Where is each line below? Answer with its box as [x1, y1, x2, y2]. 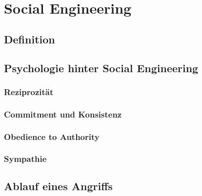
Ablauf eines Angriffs [4, 178, 113, 193]
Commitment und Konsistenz [4, 108, 122, 120]
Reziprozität [4, 85, 54, 98]
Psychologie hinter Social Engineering [4, 60, 199, 75]
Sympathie [4, 153, 47, 165]
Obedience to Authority [4, 130, 100, 142]
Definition [4, 31, 55, 46]
